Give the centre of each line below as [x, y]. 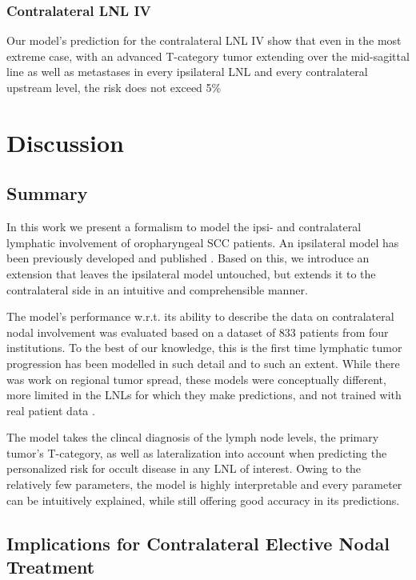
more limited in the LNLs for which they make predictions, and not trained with [204, 395]
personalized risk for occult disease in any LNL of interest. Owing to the [184, 468]
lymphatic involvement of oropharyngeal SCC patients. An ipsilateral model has [203, 242]
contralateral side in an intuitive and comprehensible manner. [157, 289]
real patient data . [51, 410]
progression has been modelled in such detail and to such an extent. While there [203, 363]
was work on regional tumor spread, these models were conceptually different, [196, 379]
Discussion [65, 142]
